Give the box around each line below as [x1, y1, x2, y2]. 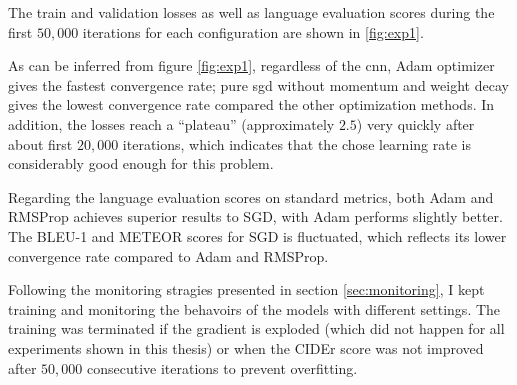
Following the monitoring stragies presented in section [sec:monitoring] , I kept [8, 279, 485, 300]
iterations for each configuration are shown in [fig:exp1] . [82, 21, 424, 42]
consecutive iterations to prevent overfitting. [87, 357, 358, 378]
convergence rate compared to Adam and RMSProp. [8, 245, 329, 266]
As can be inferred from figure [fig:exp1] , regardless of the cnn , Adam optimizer [8, 55, 495, 76]
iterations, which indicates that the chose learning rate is [122, 133, 471, 154]
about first [8, 133, 73, 154]
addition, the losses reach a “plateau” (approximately [8, 113, 335, 134]
